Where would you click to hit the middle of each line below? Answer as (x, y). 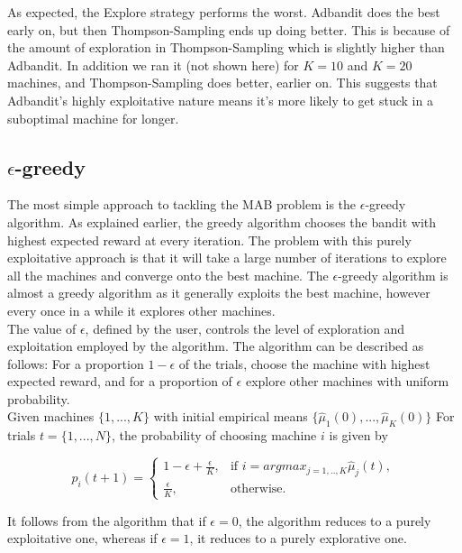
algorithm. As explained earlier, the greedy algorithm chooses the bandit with (222, 221)
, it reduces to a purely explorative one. (298, 538)
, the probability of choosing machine (214, 435)
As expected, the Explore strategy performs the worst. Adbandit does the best (224, 12)
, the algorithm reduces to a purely (335, 520)
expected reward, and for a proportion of (120, 381)
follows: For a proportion (76, 363)
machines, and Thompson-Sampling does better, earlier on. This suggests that (222, 83)
